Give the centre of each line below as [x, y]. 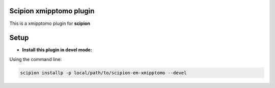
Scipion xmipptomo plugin [52, 11]
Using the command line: [36, 59]
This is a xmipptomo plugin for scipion [50, 23]
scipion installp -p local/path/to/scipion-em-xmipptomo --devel [103, 73]
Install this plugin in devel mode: [57, 50]
